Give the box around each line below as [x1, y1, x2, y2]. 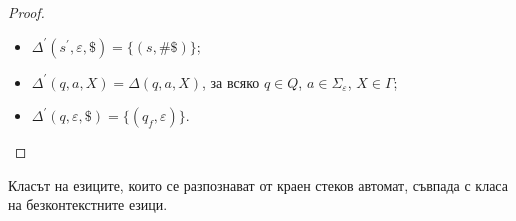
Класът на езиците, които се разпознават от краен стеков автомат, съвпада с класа [8, 174, 508, 195]
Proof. [8, 2, 45, 22]
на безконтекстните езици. [8, 194, 168, 215]
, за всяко [202, 71, 260, 92]
